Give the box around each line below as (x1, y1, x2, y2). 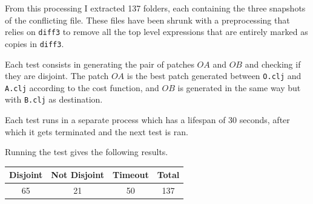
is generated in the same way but (177, 81, 301, 94)
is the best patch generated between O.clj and (127, 69, 301, 82)
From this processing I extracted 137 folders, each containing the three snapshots (5, 2, 306, 14)
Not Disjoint (51, 168, 104, 181)
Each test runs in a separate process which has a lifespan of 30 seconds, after (5, 113, 290, 126)
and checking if (245, 57, 301, 70)
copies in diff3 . (5, 37, 64, 49)
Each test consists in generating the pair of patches (5, 57, 194, 70)
